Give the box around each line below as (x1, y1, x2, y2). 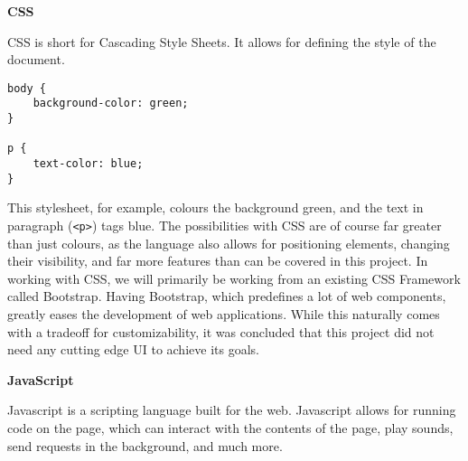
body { (7, 81, 46, 95)
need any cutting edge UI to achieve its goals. (7, 340, 259, 359)
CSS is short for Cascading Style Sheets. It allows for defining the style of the (7, 32, 436, 51)
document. (7, 50, 65, 69)
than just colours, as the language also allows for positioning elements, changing (7, 233, 450, 252)
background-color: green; (33, 97, 189, 110)
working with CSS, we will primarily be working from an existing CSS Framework (7, 268, 461, 287)
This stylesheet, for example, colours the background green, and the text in (7, 198, 424, 217)
